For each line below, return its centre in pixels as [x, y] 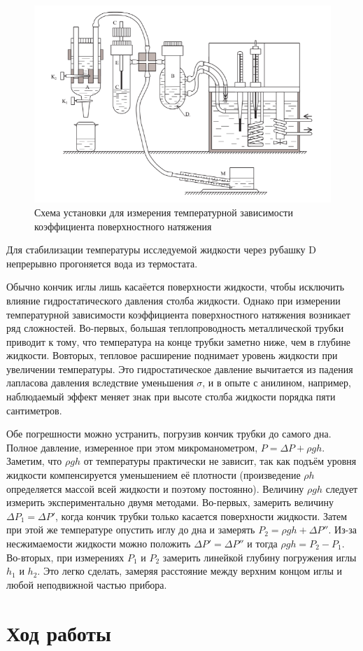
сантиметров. [34, 410]
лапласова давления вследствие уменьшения [100, 383]
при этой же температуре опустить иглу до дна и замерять [131, 530]
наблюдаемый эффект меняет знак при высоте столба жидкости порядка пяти [171, 397]
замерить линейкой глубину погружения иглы [259, 557]
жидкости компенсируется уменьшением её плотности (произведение [154, 475]
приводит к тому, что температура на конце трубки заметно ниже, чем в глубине [179, 341]
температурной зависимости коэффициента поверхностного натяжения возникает [178, 314]
